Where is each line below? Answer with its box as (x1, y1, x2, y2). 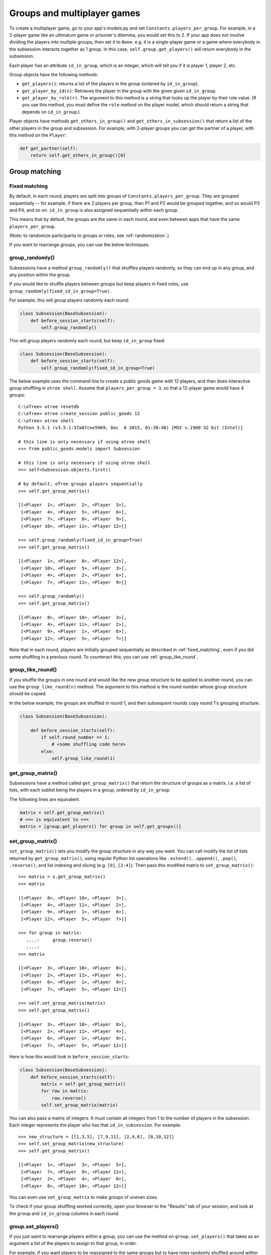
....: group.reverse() (26, 937, 93, 943)
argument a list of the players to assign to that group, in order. (9, 1240, 138, 1246)
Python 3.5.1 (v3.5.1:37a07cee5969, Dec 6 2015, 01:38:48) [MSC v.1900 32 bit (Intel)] (18, 425, 243, 431)
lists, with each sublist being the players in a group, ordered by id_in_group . (9, 787, 171, 793)
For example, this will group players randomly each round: (9, 297, 129, 303)
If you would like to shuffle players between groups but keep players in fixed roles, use (9, 281, 189, 287)
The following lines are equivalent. (9, 796, 80, 802)
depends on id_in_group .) (22, 108, 80, 115)
